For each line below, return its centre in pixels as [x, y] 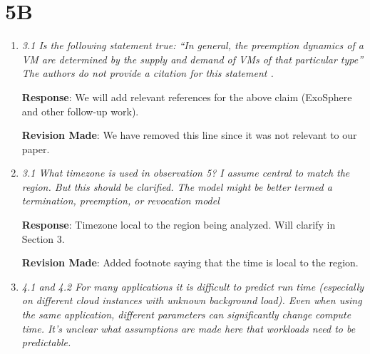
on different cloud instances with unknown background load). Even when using [192, 300]
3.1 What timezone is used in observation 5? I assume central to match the [186, 173]
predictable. [46, 342]
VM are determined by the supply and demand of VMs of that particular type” [192, 59]
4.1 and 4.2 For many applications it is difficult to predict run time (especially [193, 286]
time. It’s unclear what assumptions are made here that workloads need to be [189, 328]
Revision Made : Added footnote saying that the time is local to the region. [190, 262]
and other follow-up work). [80, 111]
